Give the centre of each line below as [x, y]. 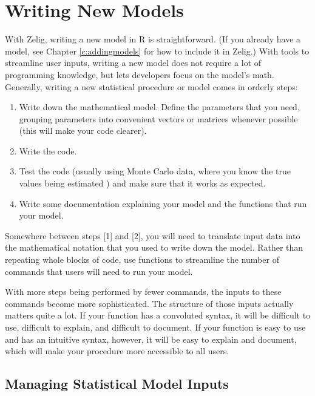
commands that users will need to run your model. [99, 271]
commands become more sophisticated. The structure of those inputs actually [149, 303]
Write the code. [48, 150]
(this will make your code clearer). [83, 130]
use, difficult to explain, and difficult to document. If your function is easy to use [155, 327]
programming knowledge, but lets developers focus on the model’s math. [140, 74]
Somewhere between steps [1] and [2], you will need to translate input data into [153, 235]
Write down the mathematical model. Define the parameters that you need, [159, 107]
